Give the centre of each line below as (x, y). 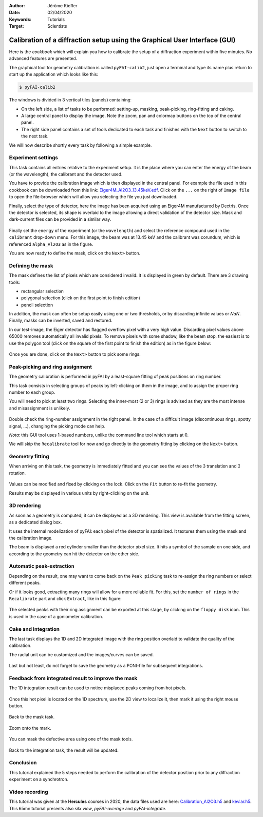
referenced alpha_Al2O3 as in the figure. (51, 244)
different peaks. (25, 583)
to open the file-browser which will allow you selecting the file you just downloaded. (93, 197)
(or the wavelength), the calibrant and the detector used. (66, 174)
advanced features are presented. (43, 58)
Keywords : (20, 19)
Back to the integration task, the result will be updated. (64, 750)
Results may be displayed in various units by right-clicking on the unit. (79, 493)
